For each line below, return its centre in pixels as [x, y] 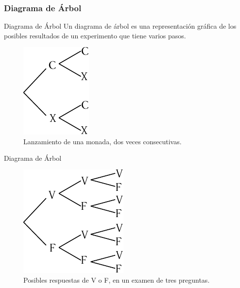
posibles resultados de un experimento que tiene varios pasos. [95, 35]
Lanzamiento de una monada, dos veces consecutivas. [103, 141]
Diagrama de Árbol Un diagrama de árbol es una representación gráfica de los [120, 26]
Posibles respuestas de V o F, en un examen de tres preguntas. [117, 280]
